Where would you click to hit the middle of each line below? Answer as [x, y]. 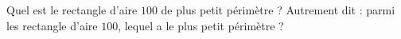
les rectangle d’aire [52, 25]
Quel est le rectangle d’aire [72, 10]
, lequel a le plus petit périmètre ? [201, 25]
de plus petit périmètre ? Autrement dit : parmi [278, 10]
